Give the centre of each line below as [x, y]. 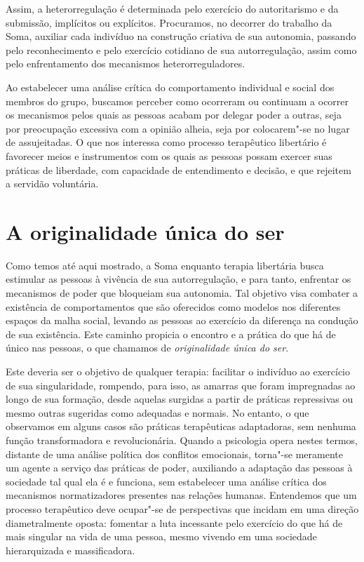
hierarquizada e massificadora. [70, 550]
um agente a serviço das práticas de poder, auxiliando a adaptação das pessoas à [179, 468]
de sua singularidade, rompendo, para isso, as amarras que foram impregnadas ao [181, 385]
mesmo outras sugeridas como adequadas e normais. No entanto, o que [157, 412]
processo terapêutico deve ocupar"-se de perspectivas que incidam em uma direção [182, 508]
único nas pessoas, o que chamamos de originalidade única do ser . [147, 348]
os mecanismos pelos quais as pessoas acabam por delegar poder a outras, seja [174, 115]
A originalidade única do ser [145, 231]
